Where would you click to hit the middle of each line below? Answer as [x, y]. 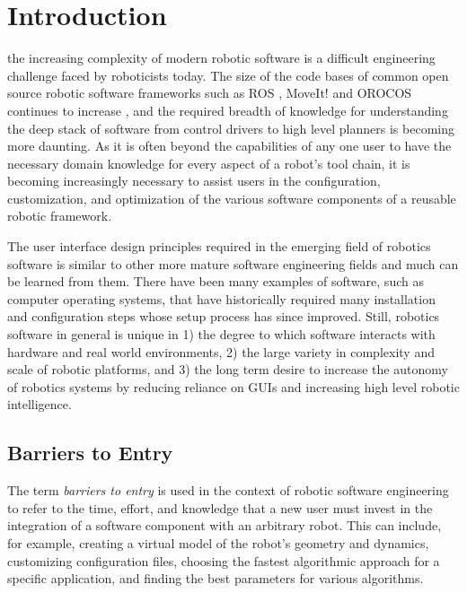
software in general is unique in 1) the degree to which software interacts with [221, 334]
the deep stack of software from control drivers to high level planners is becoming [231, 128]
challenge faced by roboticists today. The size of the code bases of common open [228, 75]
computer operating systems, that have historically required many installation [221, 298]
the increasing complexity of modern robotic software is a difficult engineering [221, 58]
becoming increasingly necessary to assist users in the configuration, [194, 181]
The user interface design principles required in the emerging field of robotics [219, 246]
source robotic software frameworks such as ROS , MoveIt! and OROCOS [210, 93]
